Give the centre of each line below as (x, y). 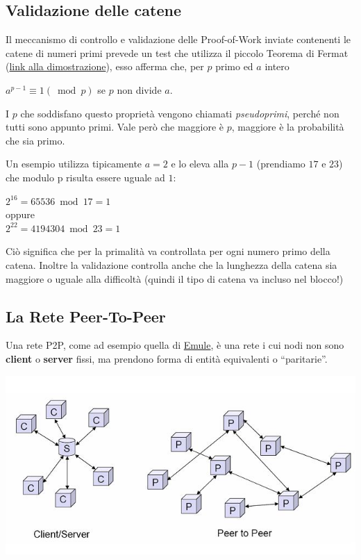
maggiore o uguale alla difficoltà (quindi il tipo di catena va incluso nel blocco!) (175, 278)
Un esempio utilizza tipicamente (74, 164)
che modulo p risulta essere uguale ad (85, 177)
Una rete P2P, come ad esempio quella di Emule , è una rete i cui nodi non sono (175, 345)
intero (277, 66)
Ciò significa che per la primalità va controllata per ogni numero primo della (168, 251)
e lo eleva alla (200, 164)
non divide (139, 89)
